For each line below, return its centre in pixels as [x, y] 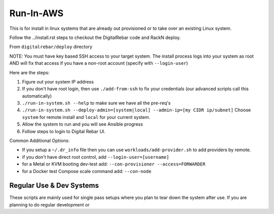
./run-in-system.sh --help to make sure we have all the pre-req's [96, 103]
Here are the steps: [29, 72]
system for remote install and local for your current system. [86, 117]
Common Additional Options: [40, 141]
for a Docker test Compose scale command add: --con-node [87, 171]
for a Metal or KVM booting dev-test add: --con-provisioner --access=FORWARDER [114, 164]
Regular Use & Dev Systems [54, 185]
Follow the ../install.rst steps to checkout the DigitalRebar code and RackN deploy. [95, 37]
